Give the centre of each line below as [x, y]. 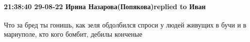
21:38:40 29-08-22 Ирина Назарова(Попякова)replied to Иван [105, 6]
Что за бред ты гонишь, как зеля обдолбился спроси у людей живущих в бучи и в [125, 24]
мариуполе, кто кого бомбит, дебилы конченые [73, 34]
